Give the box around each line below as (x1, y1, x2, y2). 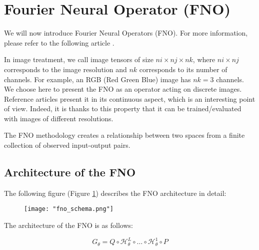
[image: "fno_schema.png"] (24, 205, 113, 213)
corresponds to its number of (139, 64, 227, 74)
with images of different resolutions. (4, 113, 113, 123)
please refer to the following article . (4, 37, 114, 48)
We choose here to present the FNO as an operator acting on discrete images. (4, 84, 242, 94)
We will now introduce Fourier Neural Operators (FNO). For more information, (4, 28, 248, 38)
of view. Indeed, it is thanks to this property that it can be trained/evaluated (4, 103, 241, 114)
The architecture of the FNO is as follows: (4, 220, 133, 230)
